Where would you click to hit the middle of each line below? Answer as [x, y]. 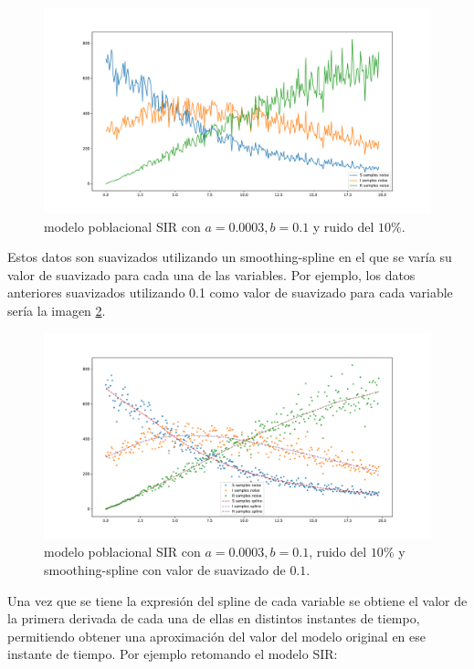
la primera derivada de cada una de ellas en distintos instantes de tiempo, [214, 618]
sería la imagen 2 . [57, 311]
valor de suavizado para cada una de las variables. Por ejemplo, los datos [211, 274]
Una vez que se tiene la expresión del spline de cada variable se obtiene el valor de [237, 600]
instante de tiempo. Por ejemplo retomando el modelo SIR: [173, 654]
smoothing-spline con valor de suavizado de [165, 569]
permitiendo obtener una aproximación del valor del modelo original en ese [217, 636]
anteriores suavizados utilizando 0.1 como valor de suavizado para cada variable [230, 293]
